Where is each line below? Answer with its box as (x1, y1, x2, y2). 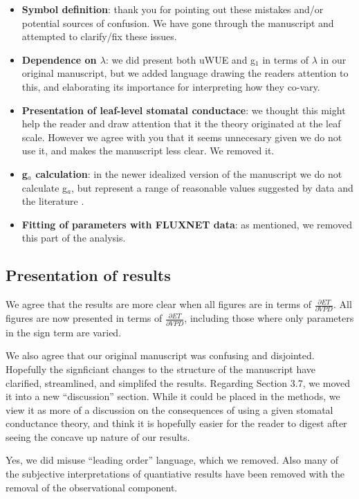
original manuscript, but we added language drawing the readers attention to (21, 66, 349, 80)
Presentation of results (6, 264, 171, 286)
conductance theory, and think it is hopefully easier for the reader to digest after (6, 416, 347, 430)
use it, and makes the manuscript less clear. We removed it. (21, 143, 275, 158)
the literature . (21, 194, 84, 208)
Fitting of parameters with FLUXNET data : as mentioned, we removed (21, 217, 352, 231)
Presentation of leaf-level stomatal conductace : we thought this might (21, 102, 346, 117)
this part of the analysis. (21, 230, 126, 245)
